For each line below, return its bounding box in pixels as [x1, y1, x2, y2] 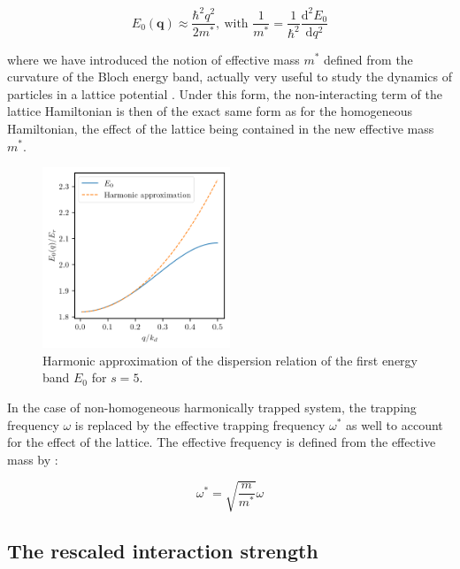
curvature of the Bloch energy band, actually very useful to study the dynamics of [7, 67, 453, 86]
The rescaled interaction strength [7, 537, 318, 565]
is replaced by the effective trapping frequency [74, 415, 326, 434]
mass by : [7, 450, 58, 468]
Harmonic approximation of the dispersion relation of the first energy [42, 350, 418, 369]
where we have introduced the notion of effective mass [7, 50, 300, 68]
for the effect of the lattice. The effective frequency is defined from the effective [7, 433, 436, 451]
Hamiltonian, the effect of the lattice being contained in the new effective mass [7, 119, 434, 137]
